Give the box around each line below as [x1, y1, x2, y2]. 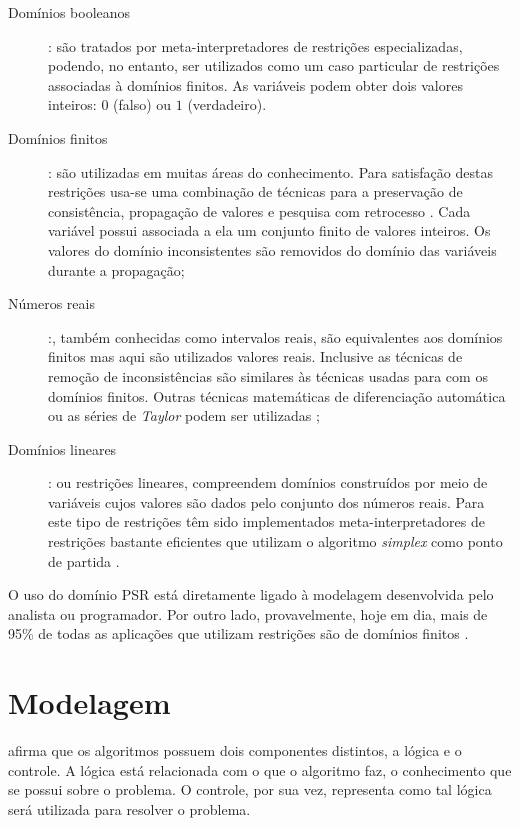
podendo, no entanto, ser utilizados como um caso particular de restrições [48, 55, 500, 76]
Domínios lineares [8, 438, 117, 459]
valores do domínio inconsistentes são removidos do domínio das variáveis [48, 239, 497, 260]
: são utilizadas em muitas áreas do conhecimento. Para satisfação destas [48, 161, 493, 182]
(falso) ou [113, 94, 172, 115]
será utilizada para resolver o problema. [8, 798, 251, 819]
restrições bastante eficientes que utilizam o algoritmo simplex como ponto [48, 531, 503, 552]
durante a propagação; [48, 259, 185, 280]
